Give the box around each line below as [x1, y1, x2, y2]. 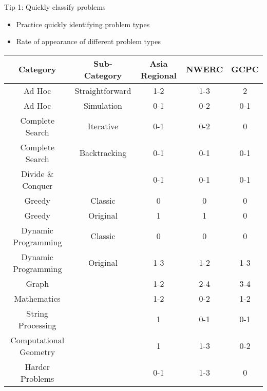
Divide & [21, 167, 54, 180]
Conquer [22, 179, 53, 191]
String [26, 307, 49, 319]
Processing [18, 319, 56, 331]
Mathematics [14, 292, 61, 304]
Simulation [83, 99, 123, 111]
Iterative [87, 120, 119, 132]
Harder [25, 360, 50, 373]
